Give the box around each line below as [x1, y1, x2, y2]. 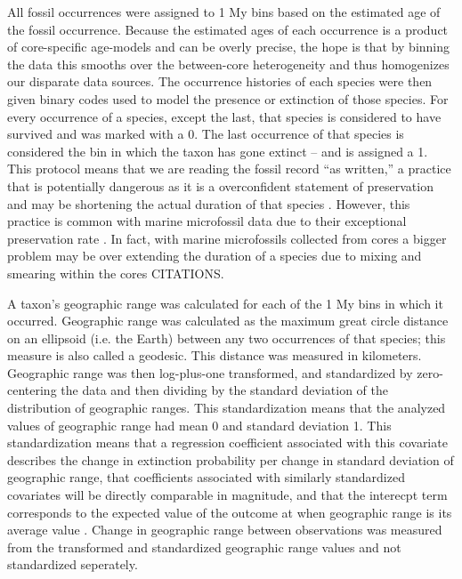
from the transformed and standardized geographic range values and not [7, 537, 401, 556]
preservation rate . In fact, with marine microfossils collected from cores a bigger [7, 229, 447, 247]
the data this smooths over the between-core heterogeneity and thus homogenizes [7, 54, 450, 73]
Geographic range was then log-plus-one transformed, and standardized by [7, 363, 413, 382]
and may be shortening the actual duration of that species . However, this [7, 194, 410, 213]
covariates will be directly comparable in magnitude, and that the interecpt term [7, 486, 448, 504]
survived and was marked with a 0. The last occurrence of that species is [7, 125, 404, 143]
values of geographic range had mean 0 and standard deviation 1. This [7, 415, 392, 434]
